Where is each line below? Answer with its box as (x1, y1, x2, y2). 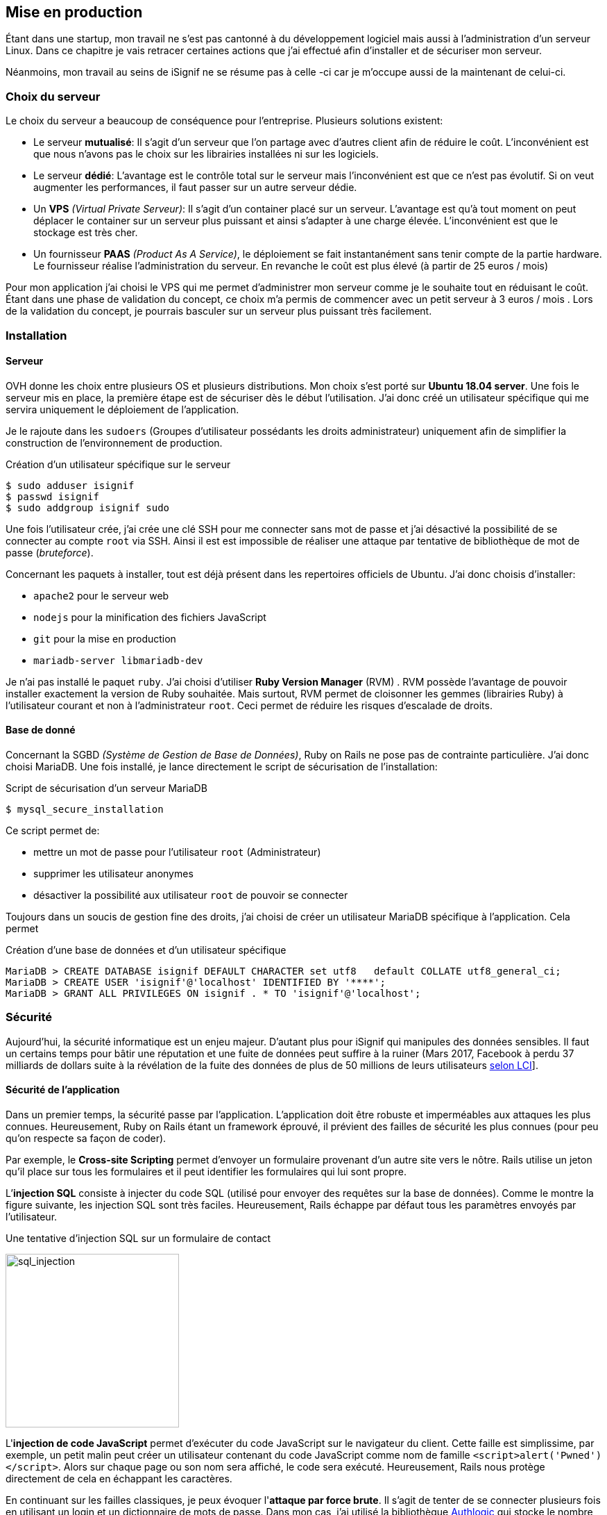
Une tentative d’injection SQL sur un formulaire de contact (6, 1232, 271, 1244)
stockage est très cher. (33, 226, 138, 239)
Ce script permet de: (6, 824, 100, 836)
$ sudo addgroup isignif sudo (6, 502, 170, 513)
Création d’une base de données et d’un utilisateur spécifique (6, 943, 287, 956)
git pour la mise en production (33, 632, 176, 645)
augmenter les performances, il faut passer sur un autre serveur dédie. (33, 181, 357, 194)
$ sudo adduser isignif (6, 479, 135, 491)
